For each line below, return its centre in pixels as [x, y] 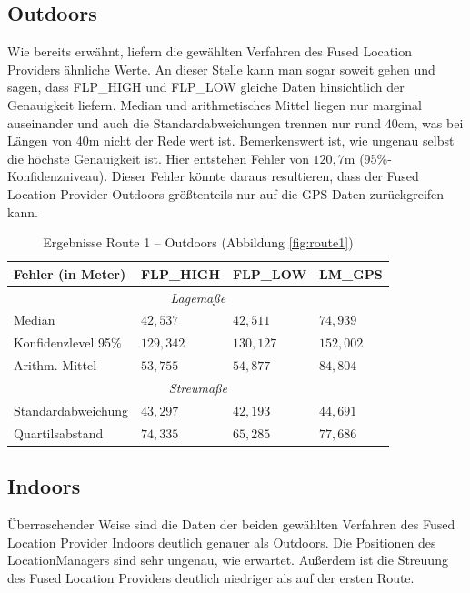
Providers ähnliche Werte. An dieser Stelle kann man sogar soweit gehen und [221, 69]
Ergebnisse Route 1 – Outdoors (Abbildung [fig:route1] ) [198, 242]
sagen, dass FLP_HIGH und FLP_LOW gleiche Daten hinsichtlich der [206, 87]
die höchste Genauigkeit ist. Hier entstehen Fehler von [158, 158]
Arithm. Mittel [55, 365]
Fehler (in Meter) [70, 273]
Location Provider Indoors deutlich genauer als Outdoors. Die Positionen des [222, 542]
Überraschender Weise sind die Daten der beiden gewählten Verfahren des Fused [231, 523]
